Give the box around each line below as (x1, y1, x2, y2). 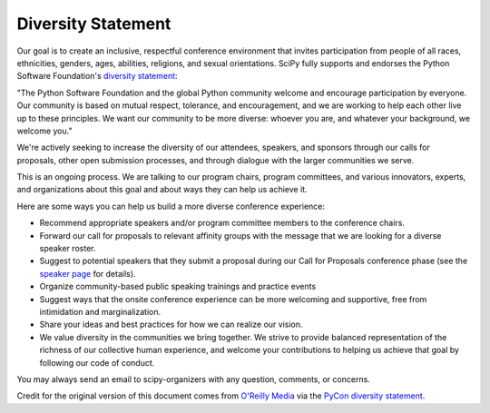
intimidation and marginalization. (39, 306, 162, 317)
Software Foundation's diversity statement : (16, 71, 178, 82)
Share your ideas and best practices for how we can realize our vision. (39, 319, 303, 330)
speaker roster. (39, 243, 96, 254)
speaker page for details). (39, 268, 136, 279)
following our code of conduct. (39, 357, 155, 368)
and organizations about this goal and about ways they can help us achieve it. (16, 184, 308, 195)
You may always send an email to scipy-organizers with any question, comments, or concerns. (16, 373, 371, 385)
